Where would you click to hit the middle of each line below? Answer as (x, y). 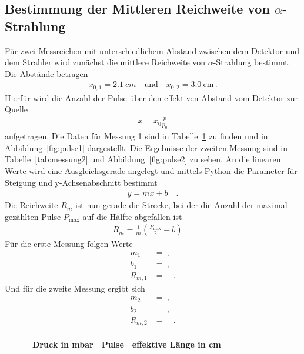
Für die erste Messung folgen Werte (69, 244)
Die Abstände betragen (46, 73)
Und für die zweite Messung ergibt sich (75, 288)
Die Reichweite (31, 205)
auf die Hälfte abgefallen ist (132, 216)
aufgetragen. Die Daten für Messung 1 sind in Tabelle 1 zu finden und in (136, 136)
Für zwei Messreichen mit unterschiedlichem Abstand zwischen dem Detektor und (152, 50)
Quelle (16, 109)
